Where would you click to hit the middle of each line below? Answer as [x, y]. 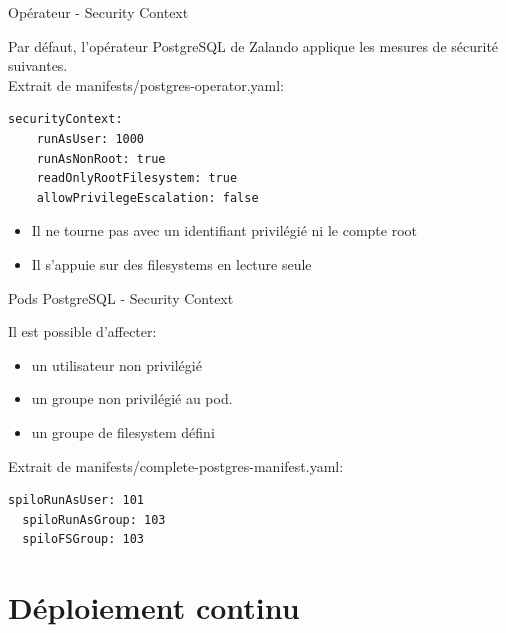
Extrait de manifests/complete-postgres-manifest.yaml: [176, 465]
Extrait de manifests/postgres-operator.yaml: [146, 84]
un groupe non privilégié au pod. [132, 398]
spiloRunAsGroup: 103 [94, 519]
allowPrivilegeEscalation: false [147, 197]
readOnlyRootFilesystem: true [137, 178]
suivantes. [38, 65]
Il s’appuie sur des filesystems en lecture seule [171, 263]
